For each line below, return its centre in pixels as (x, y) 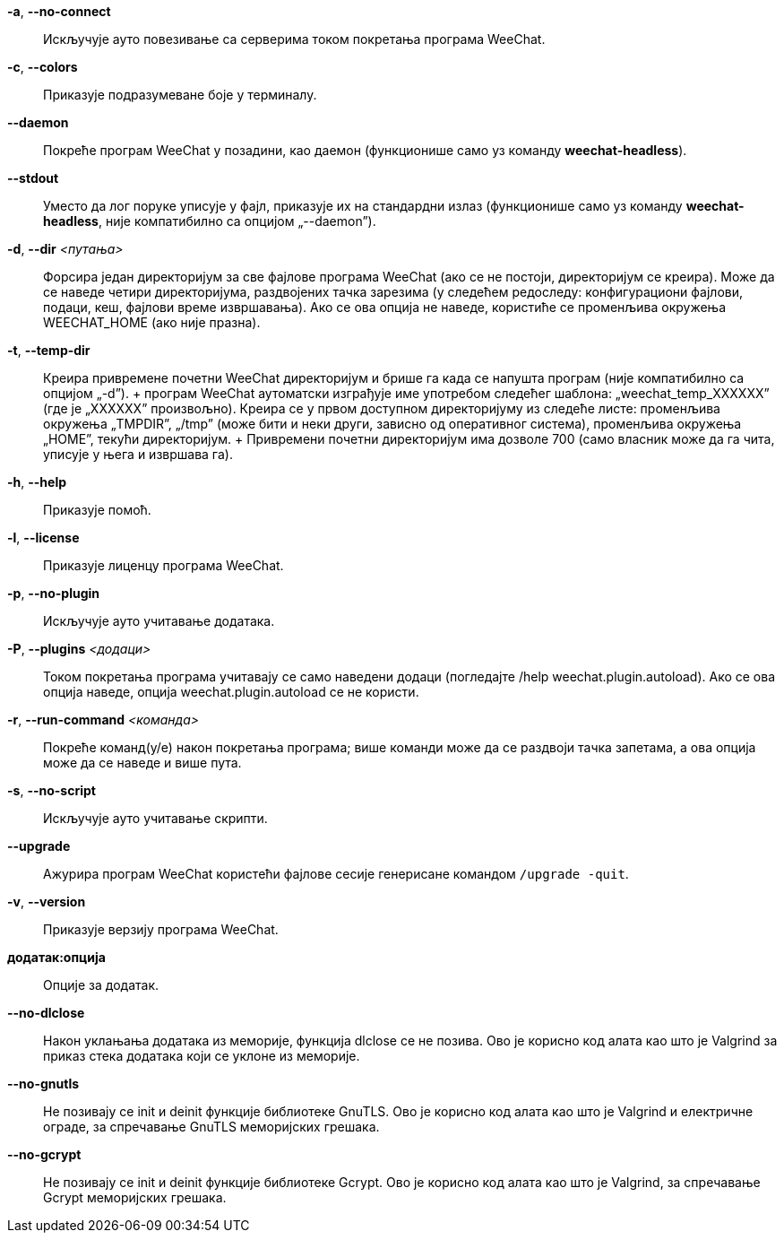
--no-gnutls (43, 1084)
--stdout (33, 178)
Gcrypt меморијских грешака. (135, 1197)
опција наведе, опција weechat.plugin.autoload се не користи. (231, 692)
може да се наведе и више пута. (142, 763)
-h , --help (37, 482)
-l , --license (43, 538)
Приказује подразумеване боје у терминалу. (180, 95)
